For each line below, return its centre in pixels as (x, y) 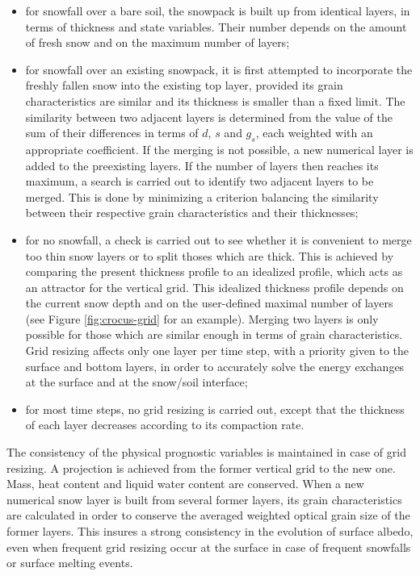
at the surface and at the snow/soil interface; (136, 382)
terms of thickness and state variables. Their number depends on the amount (216, 26)
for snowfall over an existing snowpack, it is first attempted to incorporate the (219, 69)
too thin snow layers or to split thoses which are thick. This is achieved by (210, 255)
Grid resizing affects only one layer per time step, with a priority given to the (217, 351)
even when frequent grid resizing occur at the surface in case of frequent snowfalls (209, 547)
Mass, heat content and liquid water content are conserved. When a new (185, 484)
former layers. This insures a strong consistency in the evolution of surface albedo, (210, 531)
